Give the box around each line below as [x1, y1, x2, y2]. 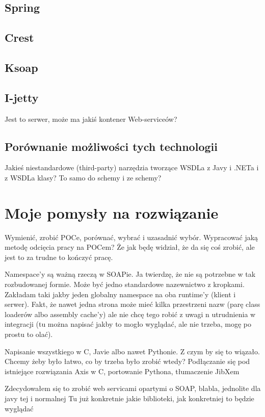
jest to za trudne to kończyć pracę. [5, 251, 113, 262]
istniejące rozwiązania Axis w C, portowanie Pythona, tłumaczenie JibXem [5, 366, 240, 376]
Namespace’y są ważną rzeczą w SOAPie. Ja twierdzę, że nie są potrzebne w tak [5, 269, 256, 279]
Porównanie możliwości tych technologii [5, 138, 218, 154]
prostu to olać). [5, 329, 53, 339]
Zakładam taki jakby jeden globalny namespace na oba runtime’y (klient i [5, 289, 236, 299]
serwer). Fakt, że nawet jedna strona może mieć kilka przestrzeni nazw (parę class [5, 299, 260, 309]
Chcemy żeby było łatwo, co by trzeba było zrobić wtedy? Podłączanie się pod [5, 356, 250, 367]
